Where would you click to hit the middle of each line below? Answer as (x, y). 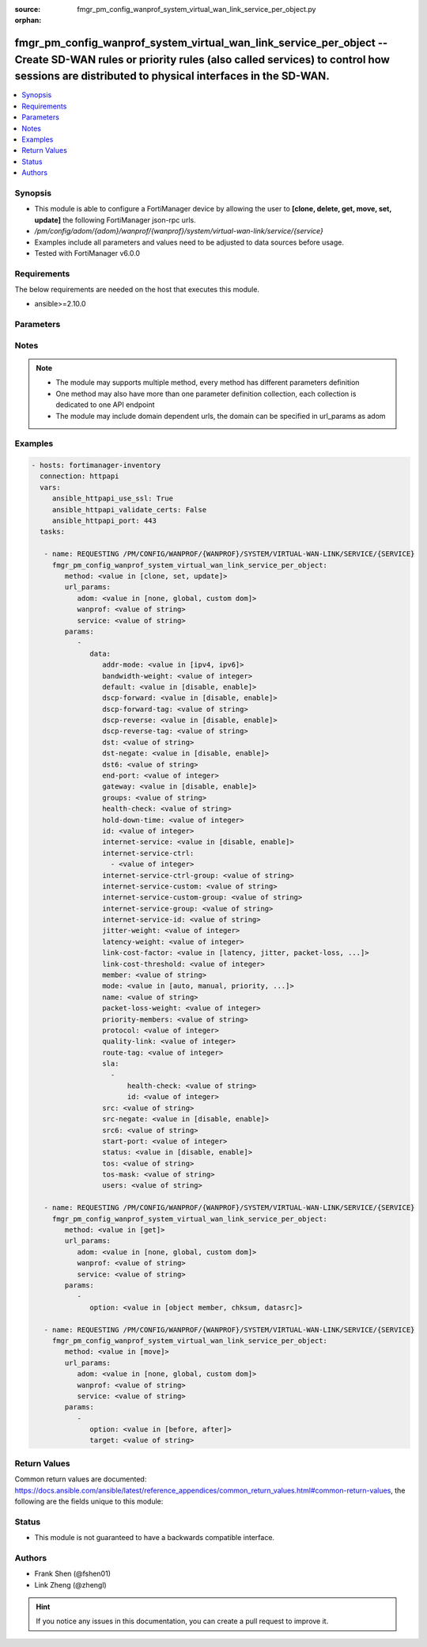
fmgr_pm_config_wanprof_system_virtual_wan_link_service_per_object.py (196, 9)
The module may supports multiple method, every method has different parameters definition (208, 382)
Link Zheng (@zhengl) (70, 1584)
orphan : (28, 21)
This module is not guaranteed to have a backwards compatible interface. (155, 1538)
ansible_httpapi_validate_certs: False (129, 510)
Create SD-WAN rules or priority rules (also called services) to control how (202, 59)
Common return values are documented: (81, 1479)
